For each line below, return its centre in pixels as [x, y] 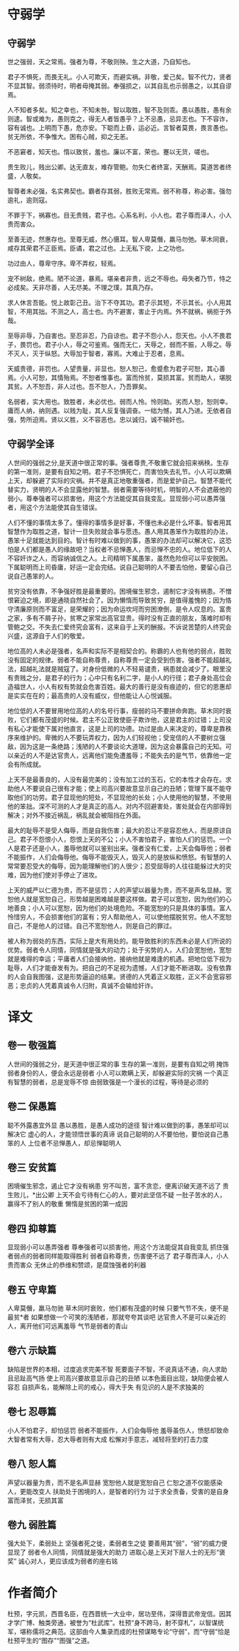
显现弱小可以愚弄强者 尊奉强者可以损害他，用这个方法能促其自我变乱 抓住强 [118, 1247]
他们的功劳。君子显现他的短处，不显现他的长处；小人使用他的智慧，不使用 [122, 797]
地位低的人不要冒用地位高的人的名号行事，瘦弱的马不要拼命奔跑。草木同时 [116, 710]
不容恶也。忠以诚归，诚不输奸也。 [138, 419]
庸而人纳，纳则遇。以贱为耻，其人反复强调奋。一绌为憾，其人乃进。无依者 [116, 410]
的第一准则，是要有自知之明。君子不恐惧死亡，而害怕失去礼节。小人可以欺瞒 [119, 471]
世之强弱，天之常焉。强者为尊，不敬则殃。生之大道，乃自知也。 [101, 62]
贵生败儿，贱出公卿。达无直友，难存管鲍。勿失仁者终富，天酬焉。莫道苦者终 [119, 167]
